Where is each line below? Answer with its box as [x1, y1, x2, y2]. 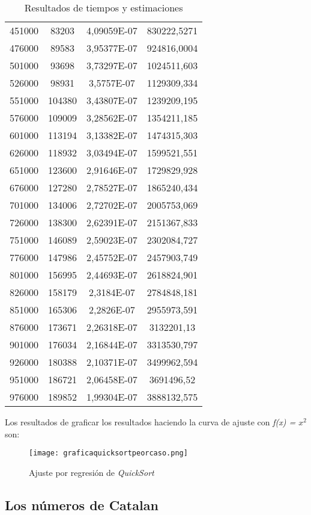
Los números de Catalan [5, 495, 159, 514]
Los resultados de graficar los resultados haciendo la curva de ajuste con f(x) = [5, 416, 296, 428]
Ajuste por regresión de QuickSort [29, 466, 154, 478]
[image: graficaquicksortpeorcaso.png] [29, 449, 188, 458]
